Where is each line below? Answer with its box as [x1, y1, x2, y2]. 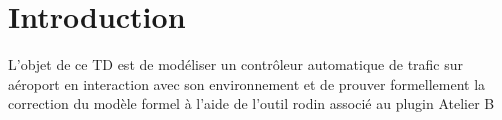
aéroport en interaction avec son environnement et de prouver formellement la [8, 73, 486, 94]
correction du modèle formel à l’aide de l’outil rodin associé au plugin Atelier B [8, 93, 495, 114]
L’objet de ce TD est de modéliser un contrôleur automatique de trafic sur [8, 54, 464, 75]
